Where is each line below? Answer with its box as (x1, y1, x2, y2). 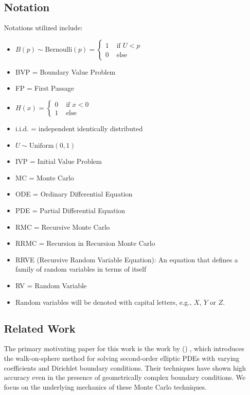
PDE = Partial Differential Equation (15, 205, 125, 215)
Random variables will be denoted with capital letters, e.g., (15, 296, 192, 307)
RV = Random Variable (15, 280, 87, 290)
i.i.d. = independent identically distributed (15, 123, 143, 133)
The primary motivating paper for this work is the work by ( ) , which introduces (4, 343, 245, 354)
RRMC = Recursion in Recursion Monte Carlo (15, 238, 155, 248)
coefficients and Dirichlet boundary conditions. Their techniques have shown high (4, 362, 246, 373)
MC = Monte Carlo (15, 172, 74, 182)
